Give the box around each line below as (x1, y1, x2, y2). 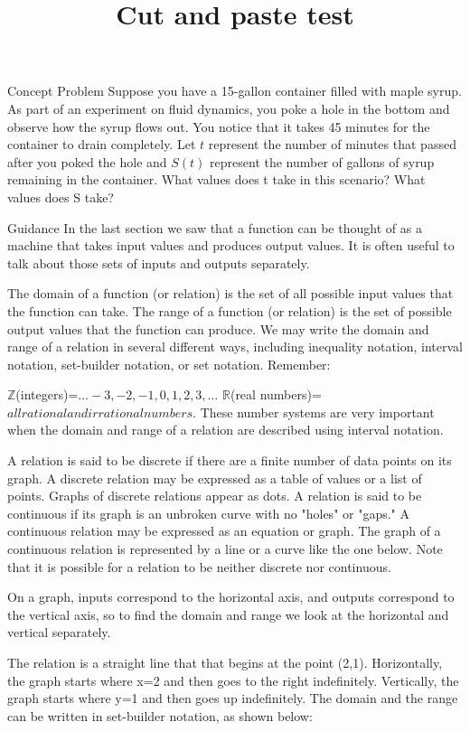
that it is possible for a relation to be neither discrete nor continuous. (7, 557, 391, 576)
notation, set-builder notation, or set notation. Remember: (7, 354, 331, 373)
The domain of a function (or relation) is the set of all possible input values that (7, 284, 454, 303)
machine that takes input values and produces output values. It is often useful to (7, 236, 455, 255)
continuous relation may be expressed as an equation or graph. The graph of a (7, 521, 441, 540)
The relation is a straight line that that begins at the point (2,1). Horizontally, (7, 653, 443, 671)
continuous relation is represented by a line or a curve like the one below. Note (7, 539, 443, 558)
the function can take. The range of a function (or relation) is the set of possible (7, 301, 452, 320)
